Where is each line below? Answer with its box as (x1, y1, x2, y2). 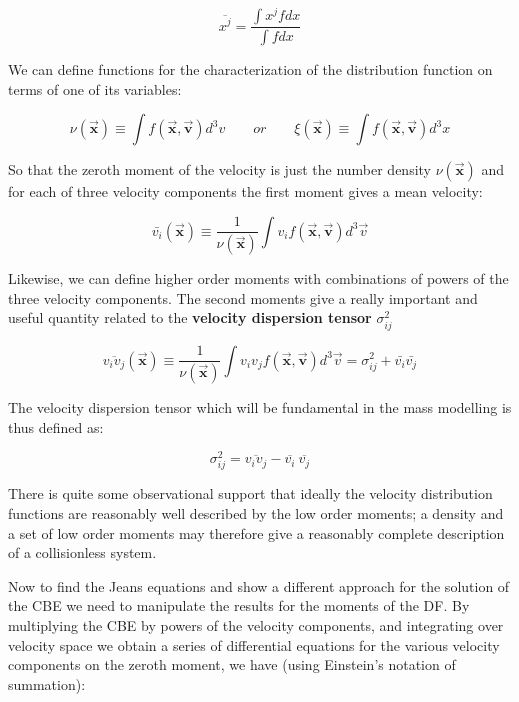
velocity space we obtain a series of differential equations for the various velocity (8, 634, 500, 655)
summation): (8, 673, 86, 694)
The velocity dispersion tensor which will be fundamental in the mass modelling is (8, 396, 512, 417)
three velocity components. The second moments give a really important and (8, 287, 478, 308)
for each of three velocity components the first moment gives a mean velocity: (8, 181, 483, 202)
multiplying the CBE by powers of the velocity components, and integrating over (8, 614, 504, 635)
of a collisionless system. (8, 542, 157, 563)
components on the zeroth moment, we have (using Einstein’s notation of (8, 654, 456, 675)
